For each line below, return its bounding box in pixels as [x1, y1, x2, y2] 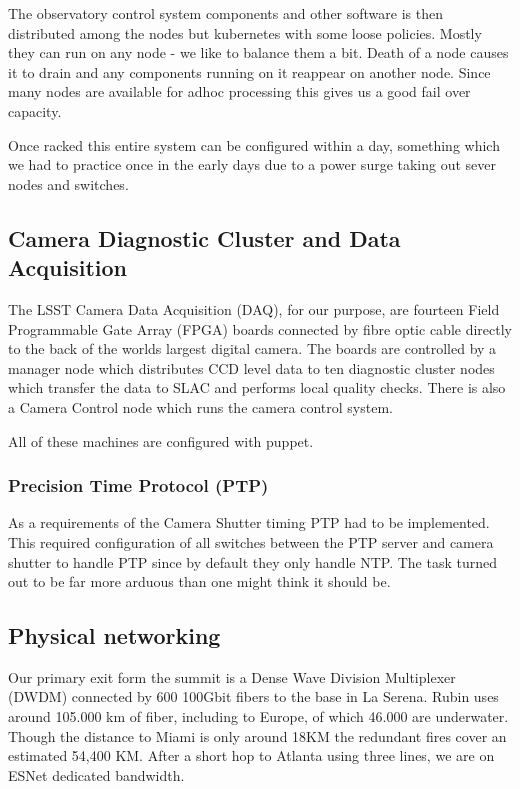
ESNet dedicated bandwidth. [8, 764, 185, 785]
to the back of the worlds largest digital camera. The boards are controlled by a [8, 338, 497, 359]
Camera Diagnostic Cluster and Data [8, 222, 401, 253]
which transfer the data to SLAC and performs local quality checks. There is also [8, 377, 506, 398]
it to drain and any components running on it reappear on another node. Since [8, 61, 491, 82]
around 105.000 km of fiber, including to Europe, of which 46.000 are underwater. [8, 706, 509, 727]
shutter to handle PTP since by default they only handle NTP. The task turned [8, 551, 497, 572]
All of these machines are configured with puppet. [8, 430, 314, 451]
